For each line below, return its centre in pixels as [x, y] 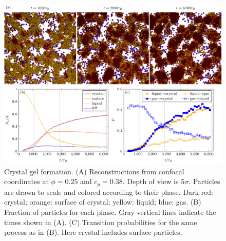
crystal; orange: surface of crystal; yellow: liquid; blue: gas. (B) [103, 202]
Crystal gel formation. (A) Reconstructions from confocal [94, 171]
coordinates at [26, 181]
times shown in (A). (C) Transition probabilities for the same [101, 222]
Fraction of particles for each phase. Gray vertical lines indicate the [110, 212]
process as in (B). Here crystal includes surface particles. [93, 232]
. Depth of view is [150, 181]
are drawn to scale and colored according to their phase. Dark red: [109, 192]
